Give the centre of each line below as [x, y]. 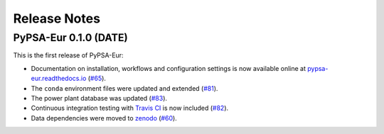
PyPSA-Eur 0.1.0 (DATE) [70, 38]
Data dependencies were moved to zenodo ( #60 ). [104, 118]
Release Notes [57, 18]
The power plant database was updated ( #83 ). [99, 98]
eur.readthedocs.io [59, 79]
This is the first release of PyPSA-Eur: [68, 55]
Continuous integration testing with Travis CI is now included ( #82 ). [130, 108]
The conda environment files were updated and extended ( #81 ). [124, 88]
